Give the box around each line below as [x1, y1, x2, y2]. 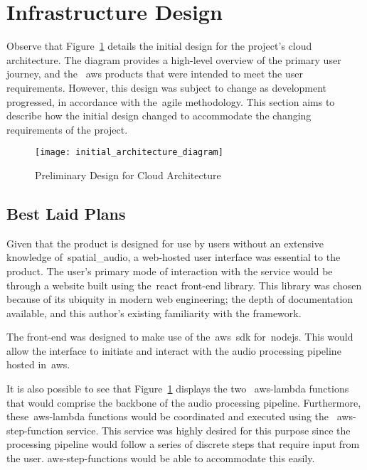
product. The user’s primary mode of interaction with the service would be [6, 263, 333, 278]
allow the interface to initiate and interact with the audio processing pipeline [6, 343, 341, 358]
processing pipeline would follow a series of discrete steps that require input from [6, 437, 360, 452]
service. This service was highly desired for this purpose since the [66, 422, 351, 437]
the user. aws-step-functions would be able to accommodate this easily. [6, 451, 315, 466]
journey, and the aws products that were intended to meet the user [6, 66, 303, 81]
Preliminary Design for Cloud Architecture [35, 167, 221, 182]
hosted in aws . [6, 357, 70, 372]
